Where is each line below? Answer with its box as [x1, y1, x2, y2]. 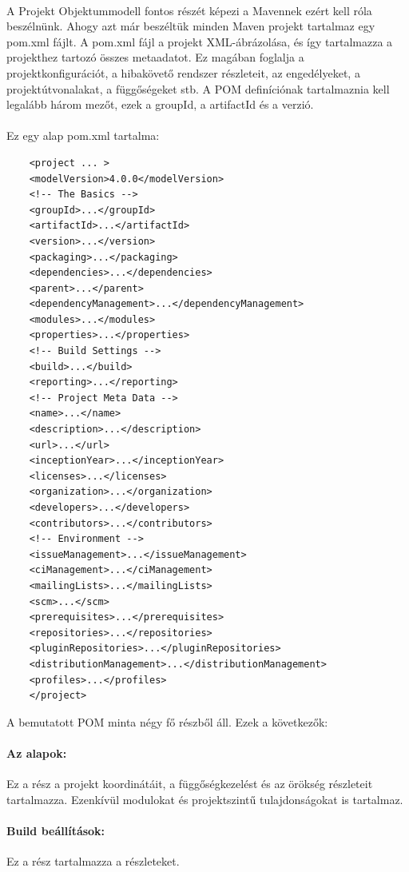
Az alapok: [6, 744, 67, 761]
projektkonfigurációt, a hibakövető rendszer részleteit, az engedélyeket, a [6, 64, 360, 81]
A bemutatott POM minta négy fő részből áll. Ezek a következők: [6, 713, 328, 730]
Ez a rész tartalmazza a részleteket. [6, 853, 180, 870]
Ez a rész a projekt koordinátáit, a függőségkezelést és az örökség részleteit [6, 775, 373, 792]
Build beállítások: [6, 822, 105, 838]
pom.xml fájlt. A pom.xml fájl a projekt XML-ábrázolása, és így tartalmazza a [6, 33, 393, 50]
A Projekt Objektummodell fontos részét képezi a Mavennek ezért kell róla [6, 2, 372, 18]
